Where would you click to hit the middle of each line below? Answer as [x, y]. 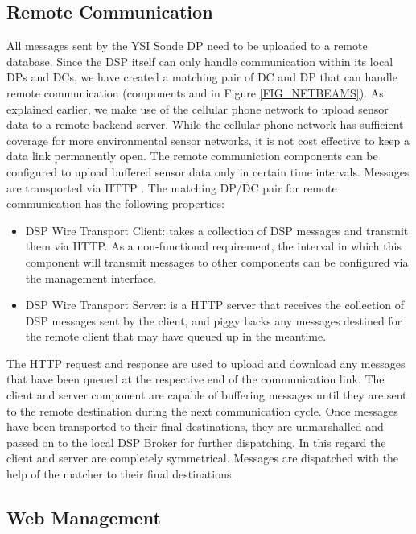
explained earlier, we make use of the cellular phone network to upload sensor [198, 108]
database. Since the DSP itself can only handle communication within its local [200, 61]
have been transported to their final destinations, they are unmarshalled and [195, 426]
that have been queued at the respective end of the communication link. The [196, 379]
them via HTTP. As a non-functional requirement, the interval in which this [213, 246]
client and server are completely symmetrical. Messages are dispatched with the [203, 458]
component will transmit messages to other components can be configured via [217, 261]
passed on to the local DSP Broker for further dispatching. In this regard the [196, 442]
